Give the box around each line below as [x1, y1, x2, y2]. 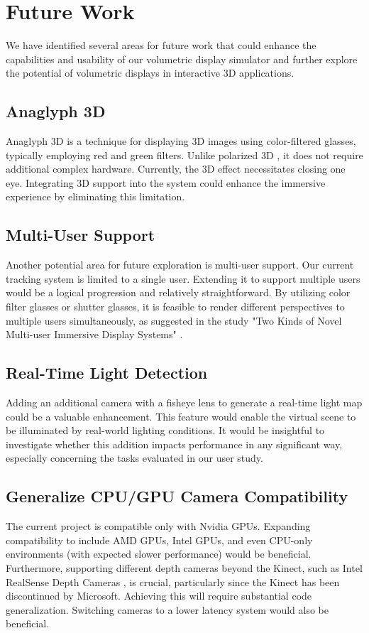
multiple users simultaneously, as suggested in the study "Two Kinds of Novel [6, 313, 342, 328]
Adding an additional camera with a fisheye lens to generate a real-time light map [6, 395, 363, 410]
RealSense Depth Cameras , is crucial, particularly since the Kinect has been [6, 574, 340, 589]
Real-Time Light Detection [6, 362, 208, 384]
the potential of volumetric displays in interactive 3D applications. [6, 65, 294, 80]
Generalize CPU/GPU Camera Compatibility [6, 485, 348, 507]
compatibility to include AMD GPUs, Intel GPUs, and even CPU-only [6, 532, 313, 547]
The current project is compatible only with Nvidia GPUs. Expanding [6, 519, 311, 534]
